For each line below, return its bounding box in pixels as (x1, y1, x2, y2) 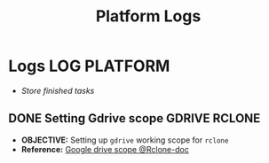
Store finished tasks (20, 85, 95, 96)
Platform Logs (95, 6, 202, 27)
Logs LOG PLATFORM (8, 56, 170, 76)
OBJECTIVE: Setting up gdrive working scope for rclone (20, 135, 229, 145)
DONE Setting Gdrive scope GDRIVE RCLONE (8, 111, 261, 126)
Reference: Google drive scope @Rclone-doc (20, 144, 190, 154)
